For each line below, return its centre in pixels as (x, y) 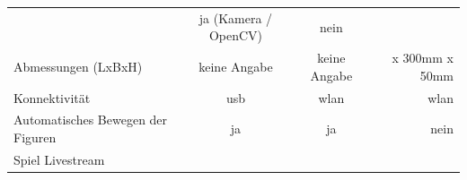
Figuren (35, 137)
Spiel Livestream (59, 159)
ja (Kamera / (236, 17)
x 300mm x (423, 58)
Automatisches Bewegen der (91, 120)
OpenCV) (236, 35)
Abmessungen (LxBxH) (78, 66)
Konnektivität (52, 97)
